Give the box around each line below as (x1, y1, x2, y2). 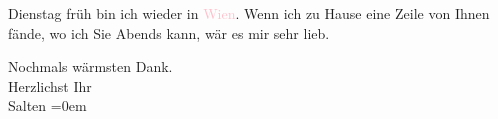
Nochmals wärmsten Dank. (8, 56, 173, 77)
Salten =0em (8, 95, 87, 116)
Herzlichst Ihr (8, 75, 92, 96)
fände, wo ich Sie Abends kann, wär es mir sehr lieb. (8, 22, 330, 43)
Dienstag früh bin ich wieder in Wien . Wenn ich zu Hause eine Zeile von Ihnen (8, 3, 490, 23)
